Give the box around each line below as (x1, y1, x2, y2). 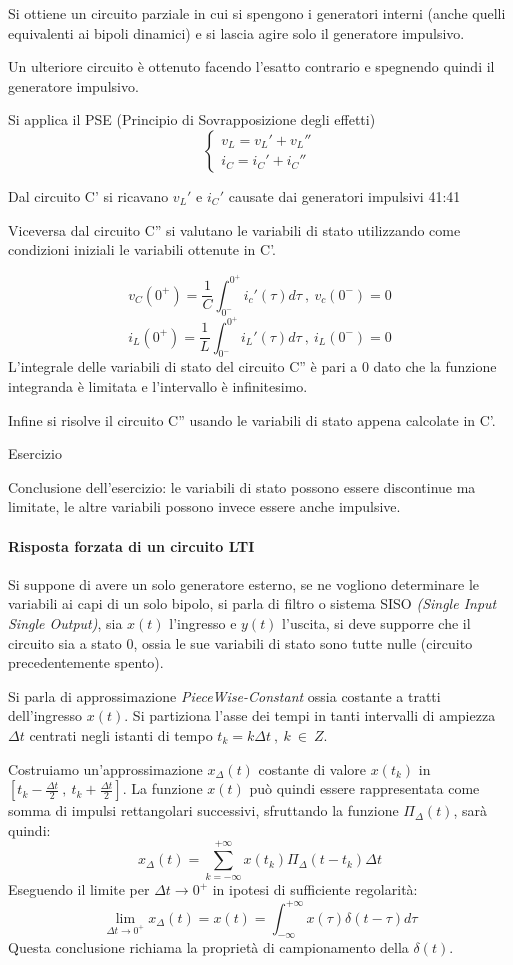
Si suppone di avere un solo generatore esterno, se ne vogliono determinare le (8, 573, 480, 594)
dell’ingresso (8, 705, 83, 726)
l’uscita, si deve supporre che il (282, 613, 471, 634)
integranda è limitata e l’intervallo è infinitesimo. (8, 376, 308, 397)
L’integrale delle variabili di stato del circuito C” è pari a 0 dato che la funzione (8, 356, 497, 377)
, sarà (453, 800, 488, 821)
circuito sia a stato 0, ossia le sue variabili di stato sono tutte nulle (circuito (8, 632, 473, 653)
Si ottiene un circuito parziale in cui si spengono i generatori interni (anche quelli (8, 3, 506, 23)
